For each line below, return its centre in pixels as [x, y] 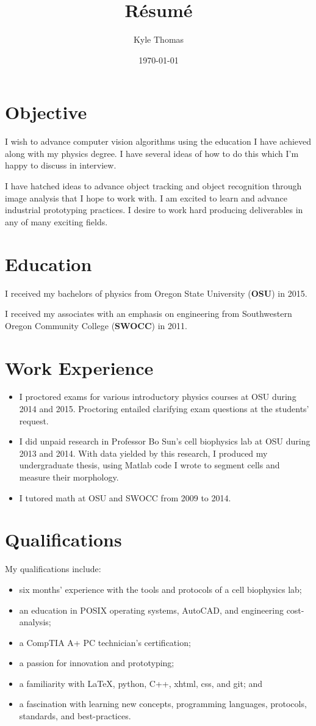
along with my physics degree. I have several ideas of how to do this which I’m [152, 153]
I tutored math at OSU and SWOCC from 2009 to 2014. [125, 497]
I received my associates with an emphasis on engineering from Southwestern [149, 314]
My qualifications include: [53, 569]
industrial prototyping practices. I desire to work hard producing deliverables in [154, 210]
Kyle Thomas [159, 39]
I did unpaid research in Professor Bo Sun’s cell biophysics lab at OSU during [165, 441]
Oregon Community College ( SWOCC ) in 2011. [96, 325]
